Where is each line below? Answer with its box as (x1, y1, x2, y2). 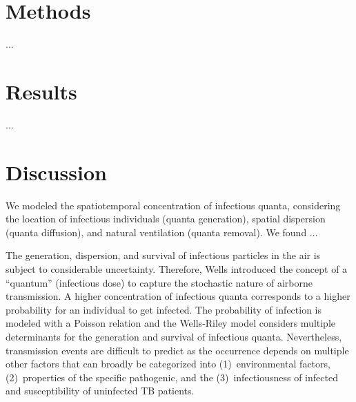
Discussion (6, 157, 107, 186)
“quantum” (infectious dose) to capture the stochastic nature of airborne (6, 275, 313, 289)
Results (6, 77, 77, 105)
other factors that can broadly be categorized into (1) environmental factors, (6, 356, 330, 371)
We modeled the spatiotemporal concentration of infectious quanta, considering (6, 198, 341, 212)
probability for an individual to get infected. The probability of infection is (6, 302, 322, 316)
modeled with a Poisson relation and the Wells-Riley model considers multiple (6, 316, 336, 330)
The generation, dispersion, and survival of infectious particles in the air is (6, 248, 321, 262)
